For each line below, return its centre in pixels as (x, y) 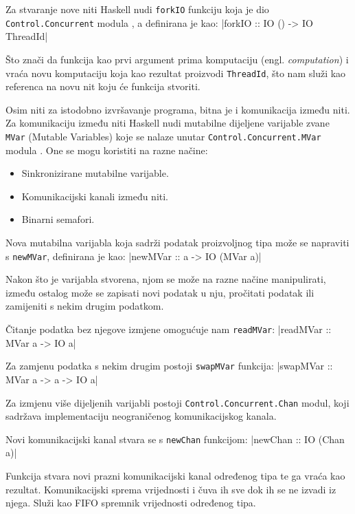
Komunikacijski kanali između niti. (95, 196)
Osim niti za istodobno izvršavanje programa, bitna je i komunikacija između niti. (178, 109)
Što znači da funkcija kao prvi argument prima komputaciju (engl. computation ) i (177, 59)
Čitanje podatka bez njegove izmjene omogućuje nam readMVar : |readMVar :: (169, 329)
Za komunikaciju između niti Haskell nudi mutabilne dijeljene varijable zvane (168, 123)
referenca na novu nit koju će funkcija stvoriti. (103, 86)
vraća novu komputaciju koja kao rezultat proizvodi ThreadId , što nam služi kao (176, 73)
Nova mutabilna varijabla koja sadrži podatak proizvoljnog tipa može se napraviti (177, 242)
